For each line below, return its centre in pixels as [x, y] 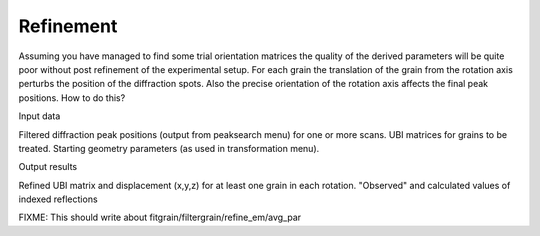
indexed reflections [58, 199]
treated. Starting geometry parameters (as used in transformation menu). [169, 148]
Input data [39, 116]
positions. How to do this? [72, 97]
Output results [48, 167]
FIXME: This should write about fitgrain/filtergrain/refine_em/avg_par [160, 217]
